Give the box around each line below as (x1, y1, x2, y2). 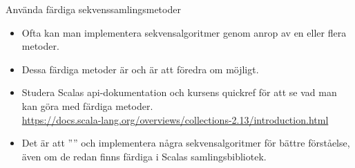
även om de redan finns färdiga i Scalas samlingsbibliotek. (21, 149, 267, 163)
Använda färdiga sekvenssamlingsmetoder (6, 2, 181, 16)
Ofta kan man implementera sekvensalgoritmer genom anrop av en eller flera (21, 25, 347, 39)
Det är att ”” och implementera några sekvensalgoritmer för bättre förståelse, (21, 136, 350, 150)
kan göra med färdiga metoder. (21, 98, 153, 113)
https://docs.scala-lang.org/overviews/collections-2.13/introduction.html (21, 112, 329, 127)
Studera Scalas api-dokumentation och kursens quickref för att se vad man (21, 85, 337, 100)
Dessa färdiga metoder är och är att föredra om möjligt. (21, 62, 259, 76)
